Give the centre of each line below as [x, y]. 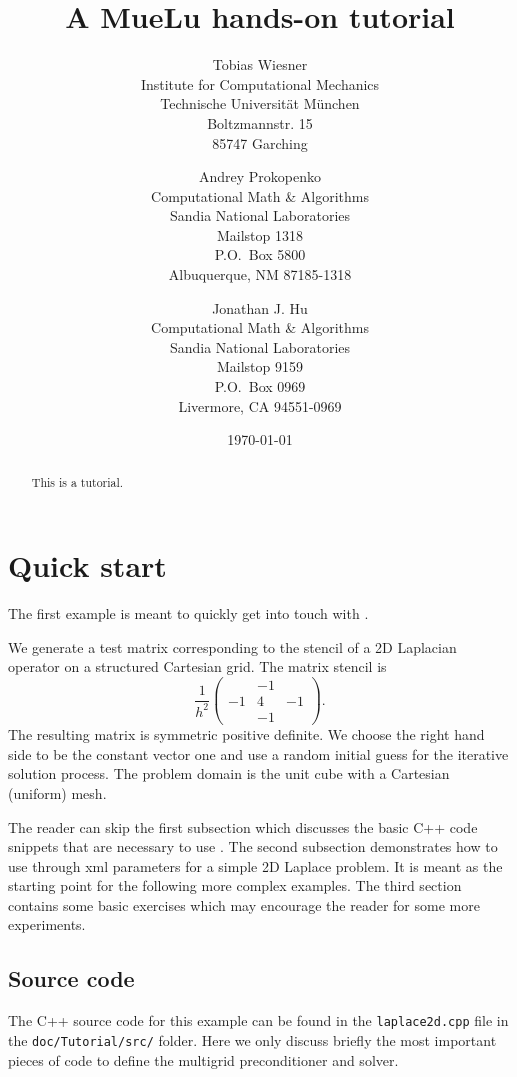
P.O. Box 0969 [260, 386]
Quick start [87, 565]
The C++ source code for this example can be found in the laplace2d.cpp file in [258, 1020]
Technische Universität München [260, 103]
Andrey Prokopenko [260, 176]
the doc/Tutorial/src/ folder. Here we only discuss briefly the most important [252, 1039]
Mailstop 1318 [260, 234]
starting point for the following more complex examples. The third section [235, 885]
